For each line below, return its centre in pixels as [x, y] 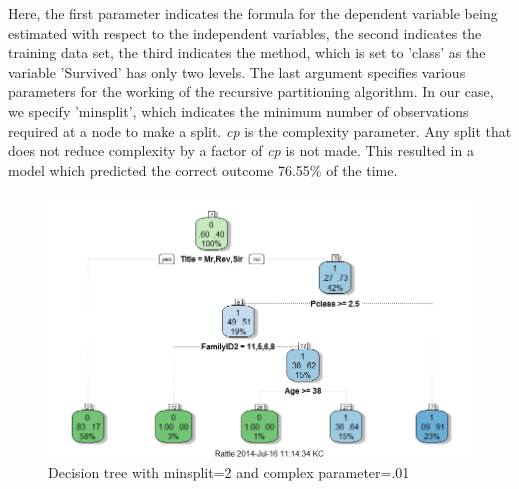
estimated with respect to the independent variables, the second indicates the [245, 32]
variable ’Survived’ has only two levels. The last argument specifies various [237, 71]
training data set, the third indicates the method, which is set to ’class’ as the [247, 52]
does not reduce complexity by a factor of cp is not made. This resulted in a [241, 150]
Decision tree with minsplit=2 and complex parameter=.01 [229, 472]
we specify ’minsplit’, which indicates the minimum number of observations [238, 110]
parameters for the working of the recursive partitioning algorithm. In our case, [251, 91]
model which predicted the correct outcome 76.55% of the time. [203, 169]
